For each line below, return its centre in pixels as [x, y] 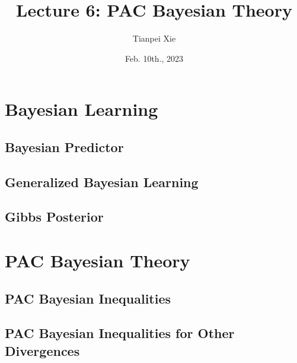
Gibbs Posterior [54, 217]
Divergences [42, 350]
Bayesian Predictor [64, 146]
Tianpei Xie [154, 38]
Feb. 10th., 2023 [154, 58]
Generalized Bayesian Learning [102, 181]
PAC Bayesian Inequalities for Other [120, 333]
